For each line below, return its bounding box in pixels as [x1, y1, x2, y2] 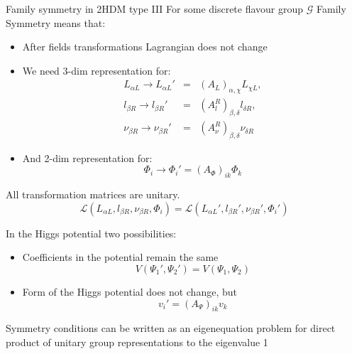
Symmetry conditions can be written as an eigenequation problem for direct [6, 321, 336, 336]
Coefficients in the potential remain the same [22, 250, 219, 264]
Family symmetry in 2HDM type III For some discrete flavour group [6, 1, 304, 16]
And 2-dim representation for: [22, 150, 153, 165]
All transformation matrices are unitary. [6, 187, 180, 202]
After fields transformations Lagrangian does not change [22, 39, 268, 54]
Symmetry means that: [6, 15, 106, 30]
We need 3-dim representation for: [22, 63, 171, 77]
